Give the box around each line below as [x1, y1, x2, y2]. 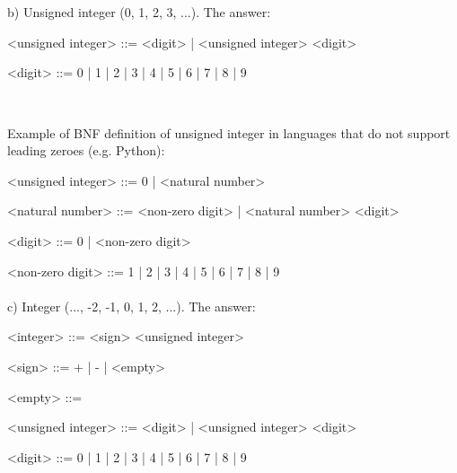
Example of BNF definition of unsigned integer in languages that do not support [7, 123, 451, 142]
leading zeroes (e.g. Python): [7, 141, 165, 160]
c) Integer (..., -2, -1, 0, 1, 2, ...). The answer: [7, 296, 256, 315]
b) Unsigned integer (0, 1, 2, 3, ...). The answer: [7, 3, 271, 22]
